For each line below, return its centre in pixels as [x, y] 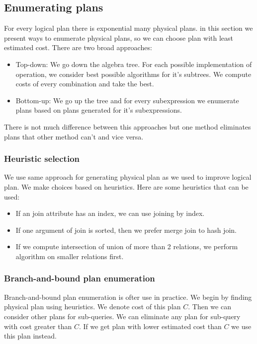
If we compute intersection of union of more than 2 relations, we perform [127, 246]
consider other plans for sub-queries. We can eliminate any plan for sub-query [122, 316]
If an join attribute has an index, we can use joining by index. [110, 213]
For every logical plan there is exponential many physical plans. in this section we [128, 28]
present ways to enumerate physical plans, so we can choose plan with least [119, 37]
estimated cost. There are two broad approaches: [78, 47]
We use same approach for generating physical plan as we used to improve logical [128, 177]
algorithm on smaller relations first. [70, 256]
